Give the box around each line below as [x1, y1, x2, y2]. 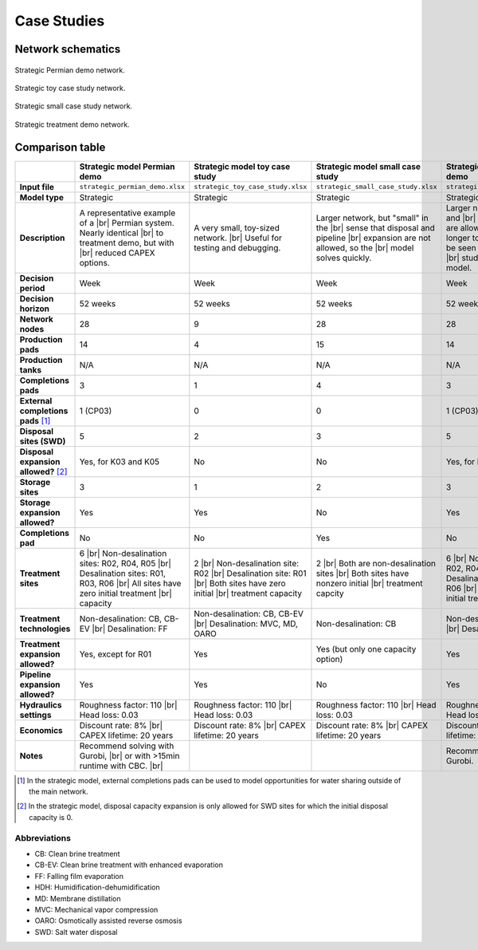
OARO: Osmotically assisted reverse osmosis [34, 916, 182, 925]
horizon [19, 303, 50, 314]
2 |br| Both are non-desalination [315, 558, 436, 569]
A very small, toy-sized [194, 222, 280, 233]
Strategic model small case [315, 160, 421, 171]
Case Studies [14, 12, 105, 30]
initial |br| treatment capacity [194, 587, 303, 598]
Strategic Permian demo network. [14, 65, 125, 75]
